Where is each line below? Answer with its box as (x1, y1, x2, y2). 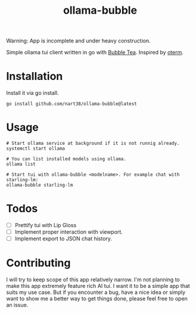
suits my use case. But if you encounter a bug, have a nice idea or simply (6, 289, 186, 296)
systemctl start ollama (6, 145, 66, 152)
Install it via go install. (6, 89, 59, 97)
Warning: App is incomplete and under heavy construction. (6, 37, 151, 45)
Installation (6, 70, 63, 83)
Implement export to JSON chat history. (14, 235, 112, 242)
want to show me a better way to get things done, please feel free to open (6, 295, 188, 302)
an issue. (6, 302, 29, 309)
